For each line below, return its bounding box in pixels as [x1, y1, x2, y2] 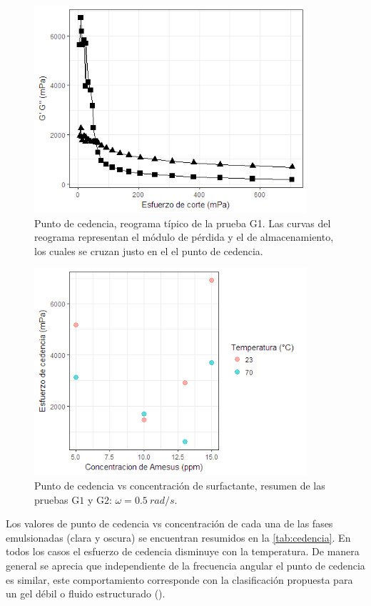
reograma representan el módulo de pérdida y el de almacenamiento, [34, 229, 334, 244]
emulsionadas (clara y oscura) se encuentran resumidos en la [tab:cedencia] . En [6, 530, 351, 545]
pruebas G [34, 492, 80, 507]
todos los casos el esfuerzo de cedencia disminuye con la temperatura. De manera [6, 544, 360, 559]
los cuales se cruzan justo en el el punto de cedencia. [34, 243, 263, 258]
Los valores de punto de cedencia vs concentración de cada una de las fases [6, 516, 333, 531]
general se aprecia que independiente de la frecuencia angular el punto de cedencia [6, 557, 365, 572]
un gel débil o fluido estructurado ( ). [6, 586, 166, 601]
